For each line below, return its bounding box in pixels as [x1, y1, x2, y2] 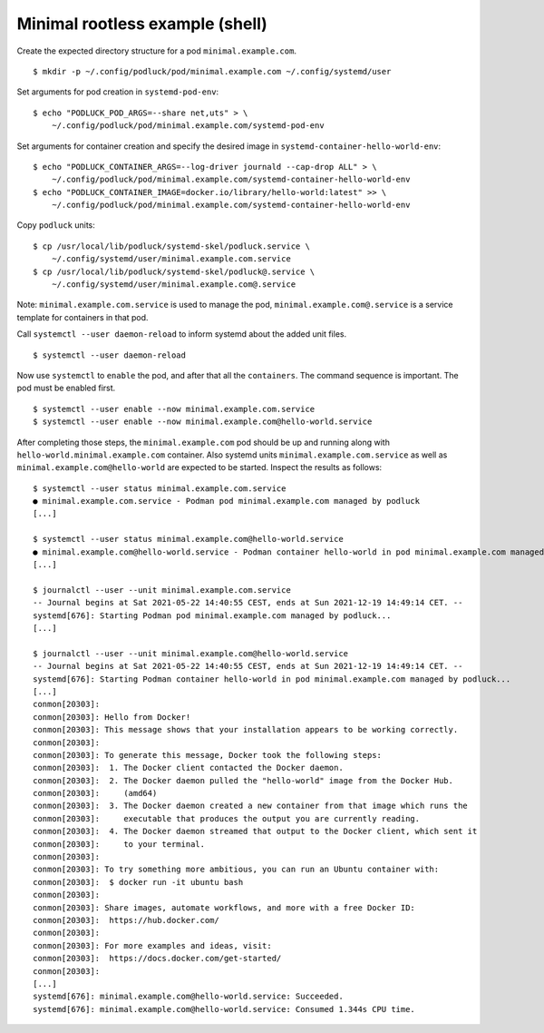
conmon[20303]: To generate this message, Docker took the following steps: [33, 750, 383, 760]
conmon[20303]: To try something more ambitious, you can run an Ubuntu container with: [33, 864, 440, 875]
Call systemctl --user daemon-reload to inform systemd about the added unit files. [16, 329, 347, 339]
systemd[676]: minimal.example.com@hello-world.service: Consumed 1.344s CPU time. [33, 1004, 416, 1014]
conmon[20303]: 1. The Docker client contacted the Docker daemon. [33, 762, 344, 773]
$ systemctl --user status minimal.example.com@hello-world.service [33, 534, 344, 545]
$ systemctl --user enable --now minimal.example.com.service [33, 404, 316, 414]
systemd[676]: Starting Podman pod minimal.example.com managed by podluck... [33, 610, 392, 621]
